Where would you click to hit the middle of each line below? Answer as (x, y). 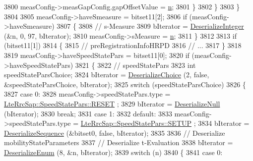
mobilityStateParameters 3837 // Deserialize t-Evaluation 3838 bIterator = (119, 142)
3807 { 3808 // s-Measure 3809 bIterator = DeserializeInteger (150, 26)
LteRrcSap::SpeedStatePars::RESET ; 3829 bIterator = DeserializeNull (112, 103)
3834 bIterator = (224, 123)
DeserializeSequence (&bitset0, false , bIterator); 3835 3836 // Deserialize (115, 133)
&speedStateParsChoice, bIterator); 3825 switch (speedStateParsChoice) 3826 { (125, 84)
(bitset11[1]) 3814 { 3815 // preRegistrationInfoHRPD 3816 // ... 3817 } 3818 (123, 45)
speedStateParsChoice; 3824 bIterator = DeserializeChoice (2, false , (107, 75)
